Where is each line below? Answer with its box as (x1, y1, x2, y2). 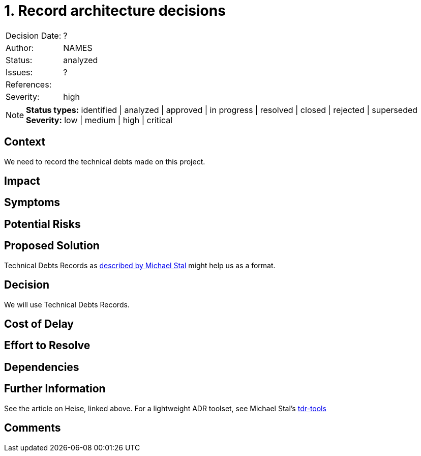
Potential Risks (4, 217, 81, 231)
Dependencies (4, 360, 79, 374)
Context (4, 135, 46, 149)
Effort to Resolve (4, 339, 91, 352)
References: (6, 79, 52, 90)
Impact (4, 175, 40, 188)
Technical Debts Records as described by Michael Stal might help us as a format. (4, 261, 276, 270)
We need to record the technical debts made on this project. (4, 157, 205, 166)
